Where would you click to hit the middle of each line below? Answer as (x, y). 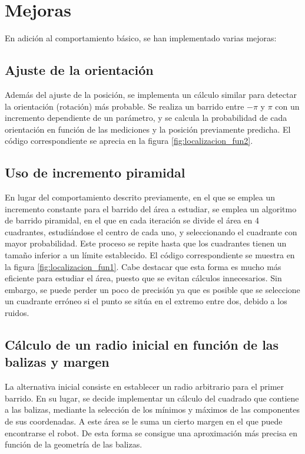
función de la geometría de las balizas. (74, 444)
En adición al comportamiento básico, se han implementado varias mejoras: (141, 38)
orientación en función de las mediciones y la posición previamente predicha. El (148, 129)
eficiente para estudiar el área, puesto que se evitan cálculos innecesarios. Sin (143, 278)
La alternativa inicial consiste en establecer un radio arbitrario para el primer (145, 386)
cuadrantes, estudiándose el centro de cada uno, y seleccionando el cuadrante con (151, 231)
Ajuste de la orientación (79, 70)
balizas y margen (57, 362)
